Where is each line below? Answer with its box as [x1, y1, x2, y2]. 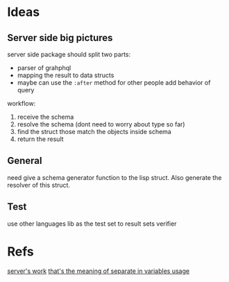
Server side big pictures [7, 32, 113, 44]
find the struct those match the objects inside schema [17, 128, 171, 135]
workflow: [7, 99, 36, 108]
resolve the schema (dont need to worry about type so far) [17, 120, 185, 128]
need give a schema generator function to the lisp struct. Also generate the [7, 173, 222, 181]
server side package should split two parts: [7, 50, 131, 58]
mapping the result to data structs [17, 71, 114, 79]
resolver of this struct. [7, 181, 71, 189]
